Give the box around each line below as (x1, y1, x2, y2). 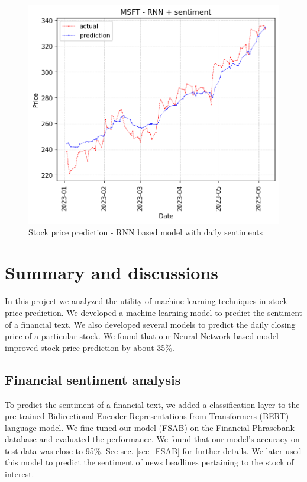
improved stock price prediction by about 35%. (5, 341, 174, 353)
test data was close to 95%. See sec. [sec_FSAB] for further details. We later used (5, 444, 302, 457)
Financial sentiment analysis (5, 370, 181, 388)
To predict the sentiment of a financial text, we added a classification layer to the (5, 398, 300, 410)
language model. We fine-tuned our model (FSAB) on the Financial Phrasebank (5, 421, 295, 433)
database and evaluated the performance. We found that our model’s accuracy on (5, 433, 300, 445)
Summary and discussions (5, 260, 219, 285)
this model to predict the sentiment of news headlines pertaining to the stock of (5, 456, 294, 468)
